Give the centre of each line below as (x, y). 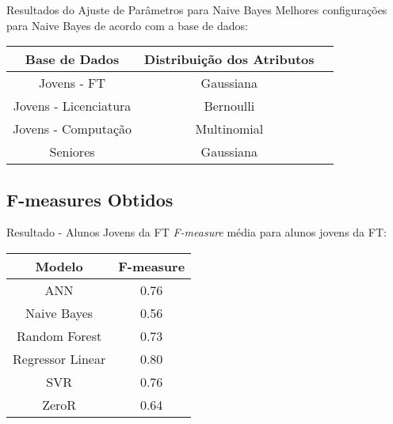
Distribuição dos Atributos (229, 59)
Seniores (72, 152)
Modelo (59, 266)
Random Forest (59, 335)
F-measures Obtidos (90, 199)
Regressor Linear (59, 358)
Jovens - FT (72, 83)
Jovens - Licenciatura (72, 106)
